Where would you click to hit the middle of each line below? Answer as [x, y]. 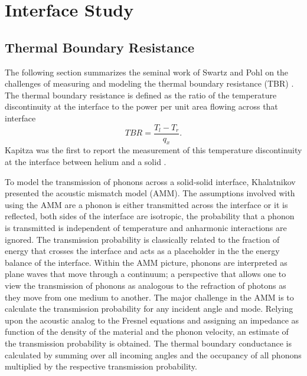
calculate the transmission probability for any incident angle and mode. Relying [149, 309]
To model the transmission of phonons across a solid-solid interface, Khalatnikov [150, 181]
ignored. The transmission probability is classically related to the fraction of [142, 239]
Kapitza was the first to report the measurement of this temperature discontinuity [153, 150]
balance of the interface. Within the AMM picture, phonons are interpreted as [146, 262]
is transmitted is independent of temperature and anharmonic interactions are [146, 227]
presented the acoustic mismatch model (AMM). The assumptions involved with [150, 193]
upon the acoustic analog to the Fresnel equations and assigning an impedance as [152, 320]
